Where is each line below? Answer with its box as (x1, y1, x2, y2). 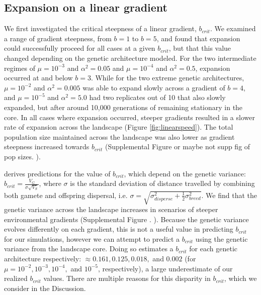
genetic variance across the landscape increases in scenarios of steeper (4, 204, 218, 215)
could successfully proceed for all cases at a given (4, 43, 155, 53)
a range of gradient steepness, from (4, 33, 112, 43)
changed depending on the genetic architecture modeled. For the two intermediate (4, 52, 256, 63)
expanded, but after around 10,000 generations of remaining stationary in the (4, 102, 243, 112)
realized (4, 273, 28, 283)
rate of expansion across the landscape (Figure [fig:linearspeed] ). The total (4, 122, 233, 132)
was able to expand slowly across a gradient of (82, 82, 225, 92)
